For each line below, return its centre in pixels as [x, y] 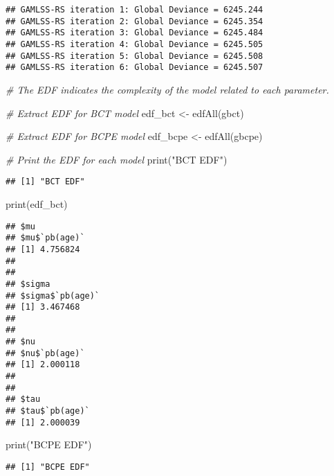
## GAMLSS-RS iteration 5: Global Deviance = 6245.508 [134, 56]
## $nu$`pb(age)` [45, 353]
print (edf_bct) [37, 203]
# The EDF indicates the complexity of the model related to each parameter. [167, 89]
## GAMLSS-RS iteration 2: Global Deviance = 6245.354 [134, 21]
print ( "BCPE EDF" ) [49, 444]
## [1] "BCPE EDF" [48, 467]
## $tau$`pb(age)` [48, 411]
